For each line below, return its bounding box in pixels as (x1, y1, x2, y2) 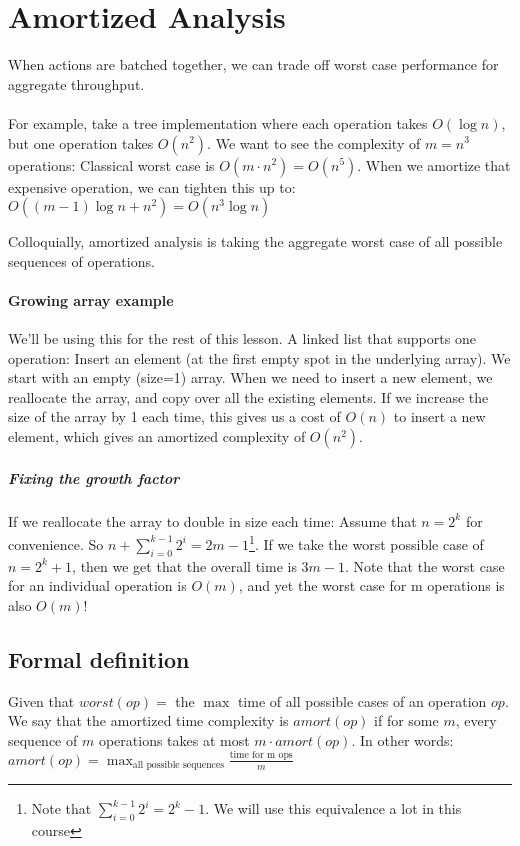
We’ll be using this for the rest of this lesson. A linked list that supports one (8, 328, 476, 349)
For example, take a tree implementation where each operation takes (8, 112, 428, 133)
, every (455, 710, 497, 731)
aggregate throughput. (8, 73, 145, 94)
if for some (374, 710, 439, 731)
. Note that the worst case (345, 555, 505, 576)
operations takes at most (98, 729, 250, 750)
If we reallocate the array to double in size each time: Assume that (8, 510, 417, 531)
